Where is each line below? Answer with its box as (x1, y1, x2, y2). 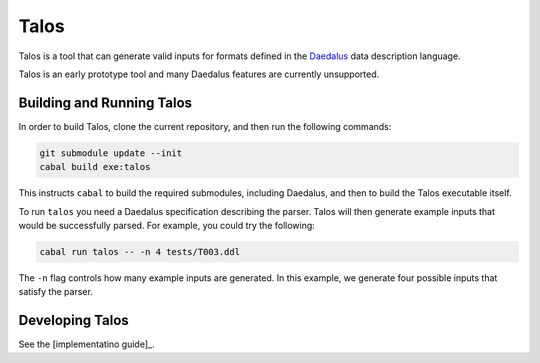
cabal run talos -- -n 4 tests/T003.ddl (39, 246, 240, 257)
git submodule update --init (39, 147, 183, 159)
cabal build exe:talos (39, 161, 151, 173)
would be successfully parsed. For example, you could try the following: (18, 219, 315, 231)
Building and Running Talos (18, 94, 193, 111)
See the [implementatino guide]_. (18, 338, 155, 350)
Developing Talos (18, 312, 129, 329)
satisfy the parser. (18, 286, 94, 298)
